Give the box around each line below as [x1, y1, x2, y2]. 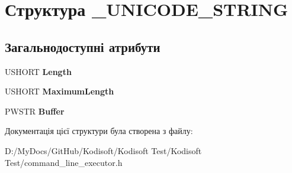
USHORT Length [5, 65, 72, 77]
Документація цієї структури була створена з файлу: [5, 125, 193, 137]
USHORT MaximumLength [5, 85, 114, 97]
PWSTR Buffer [5, 105, 65, 117]
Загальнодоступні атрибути [5, 37, 161, 56]
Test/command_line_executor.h [5, 156, 123, 168]
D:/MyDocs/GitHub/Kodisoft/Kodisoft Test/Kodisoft [5, 144, 202, 156]
